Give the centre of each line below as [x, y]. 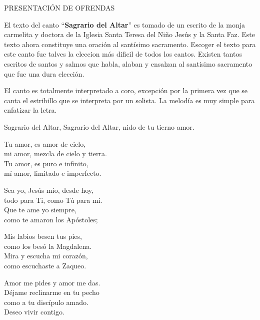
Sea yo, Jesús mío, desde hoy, [49, 190]
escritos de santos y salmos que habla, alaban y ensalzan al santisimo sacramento [128, 63]
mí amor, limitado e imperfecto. [53, 173]
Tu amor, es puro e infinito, [46, 163]
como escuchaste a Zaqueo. [45, 266]
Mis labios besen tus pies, [43, 236]
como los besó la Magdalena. [48, 246]
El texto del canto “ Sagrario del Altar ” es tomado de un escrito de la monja [124, 24]
